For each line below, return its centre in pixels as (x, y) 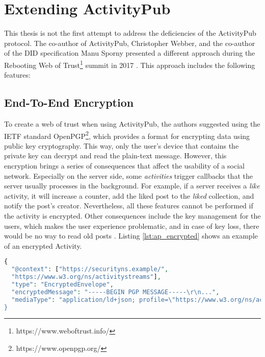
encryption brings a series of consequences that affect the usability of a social (124, 165)
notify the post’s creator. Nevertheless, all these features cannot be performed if (129, 206)
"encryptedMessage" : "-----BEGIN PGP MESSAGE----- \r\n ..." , (115, 292)
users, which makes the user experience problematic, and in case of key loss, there (132, 225)
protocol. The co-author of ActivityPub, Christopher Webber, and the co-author (130, 43)
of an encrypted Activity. (43, 245)
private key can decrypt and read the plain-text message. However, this (115, 156)
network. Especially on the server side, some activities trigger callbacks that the (128, 175)
